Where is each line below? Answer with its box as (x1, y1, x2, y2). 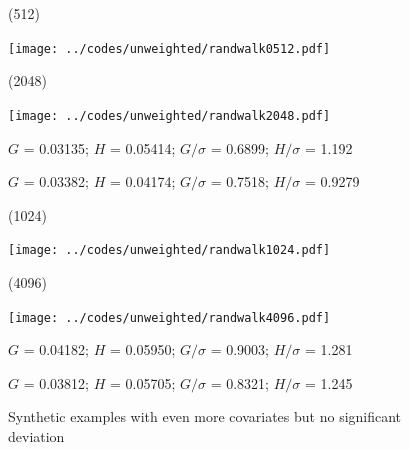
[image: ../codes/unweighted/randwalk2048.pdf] (8, 108, 331, 123)
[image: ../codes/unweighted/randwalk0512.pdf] (8, 41, 331, 56)
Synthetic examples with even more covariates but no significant (8, 406, 402, 427)
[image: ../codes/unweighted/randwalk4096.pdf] (8, 310, 331, 325)
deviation (8, 425, 65, 446)
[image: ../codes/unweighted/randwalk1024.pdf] (8, 243, 331, 258)
